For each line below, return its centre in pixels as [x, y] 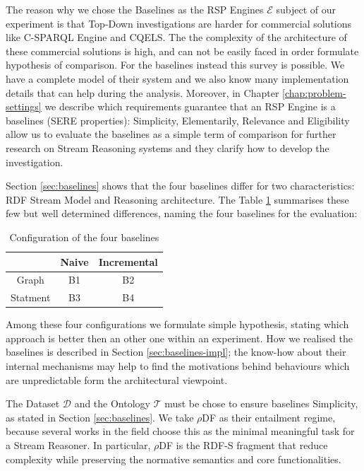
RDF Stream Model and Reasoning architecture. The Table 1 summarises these [177, 199]
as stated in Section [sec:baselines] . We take [100, 417]
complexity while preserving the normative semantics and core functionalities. [174, 459]
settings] [24, 106]
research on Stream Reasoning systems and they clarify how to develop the [168, 147]
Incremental [128, 261]
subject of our [306, 9]
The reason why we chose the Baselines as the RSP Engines [135, 9]
